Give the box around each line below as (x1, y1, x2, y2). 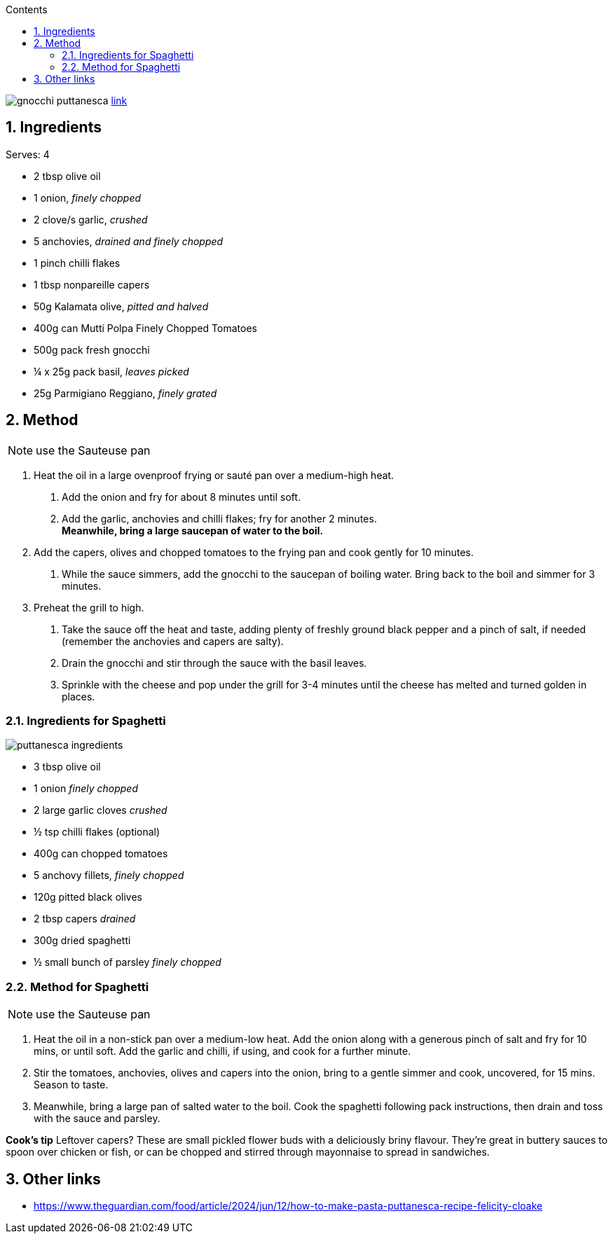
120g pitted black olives (34, 891, 143, 904)
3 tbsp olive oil (34, 761, 101, 773)
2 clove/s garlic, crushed (34, 213, 148, 226)
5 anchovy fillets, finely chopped (34, 869, 184, 882)
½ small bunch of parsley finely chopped (34, 956, 221, 969)
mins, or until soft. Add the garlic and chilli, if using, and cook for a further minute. (34, 1045, 411, 1058)
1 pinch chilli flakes (34, 256, 120, 269)
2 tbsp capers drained (34, 913, 136, 925)
